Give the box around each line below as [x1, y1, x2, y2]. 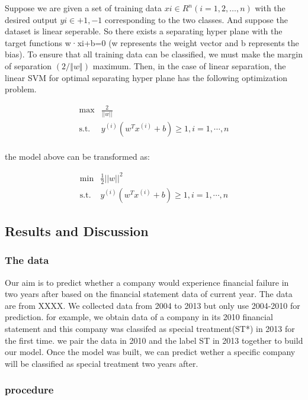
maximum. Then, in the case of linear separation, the [92, 59, 286, 72]
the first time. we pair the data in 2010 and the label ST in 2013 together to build [5, 334, 303, 346]
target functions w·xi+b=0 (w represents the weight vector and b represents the [5, 36, 299, 49]
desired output [5, 13, 57, 25]
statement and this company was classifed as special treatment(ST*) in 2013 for [5, 322, 295, 335]
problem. [5, 83, 37, 95]
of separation [5, 59, 52, 72]
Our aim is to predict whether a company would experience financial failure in [5, 276, 289, 288]
